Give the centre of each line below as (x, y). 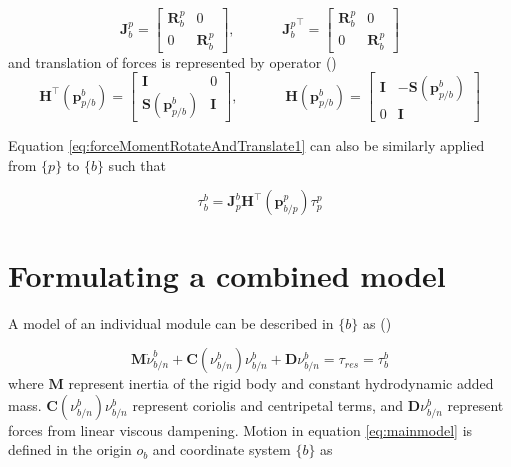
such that (137, 164)
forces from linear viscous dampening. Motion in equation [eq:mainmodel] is (240, 429)
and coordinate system (221, 449)
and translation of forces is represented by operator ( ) (172, 61)
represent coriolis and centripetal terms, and (268, 404)
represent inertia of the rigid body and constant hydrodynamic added (281, 383)
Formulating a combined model (227, 274)
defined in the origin (70, 449)
